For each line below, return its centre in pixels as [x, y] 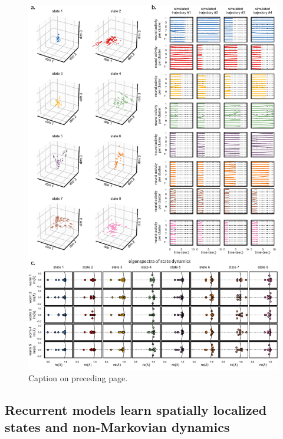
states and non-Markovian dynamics [117, 427]
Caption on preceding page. [78, 377]
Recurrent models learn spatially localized [136, 409]
